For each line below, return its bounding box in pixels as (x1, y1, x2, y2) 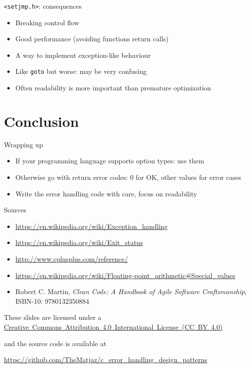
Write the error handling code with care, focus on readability (15, 188, 197, 198)
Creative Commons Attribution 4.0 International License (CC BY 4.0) (4, 321, 223, 332)
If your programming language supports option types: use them (15, 156, 204, 166)
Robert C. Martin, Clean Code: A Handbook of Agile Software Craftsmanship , (15, 286, 247, 297)
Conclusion (4, 111, 79, 131)
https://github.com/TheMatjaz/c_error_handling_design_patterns (4, 354, 208, 365)
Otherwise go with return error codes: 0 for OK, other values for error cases (15, 172, 241, 182)
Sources (4, 205, 27, 215)
